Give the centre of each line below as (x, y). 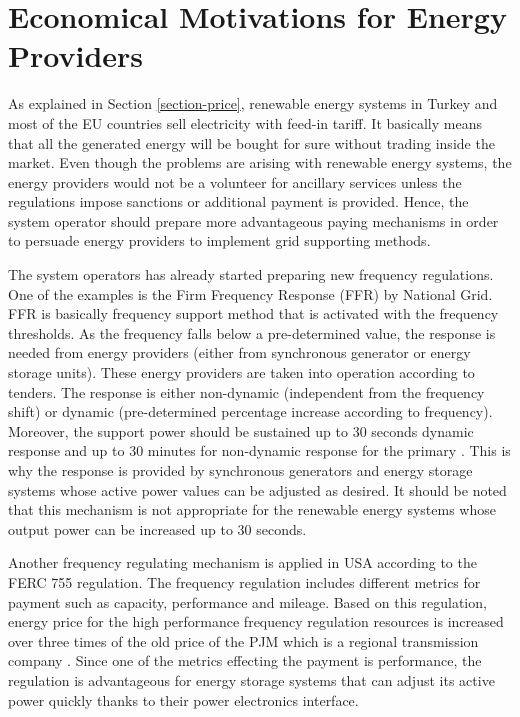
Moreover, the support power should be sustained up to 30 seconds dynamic (241, 430)
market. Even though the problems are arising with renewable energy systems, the (260, 162)
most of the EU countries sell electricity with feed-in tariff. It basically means (245, 122)
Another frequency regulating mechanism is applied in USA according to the (242, 562)
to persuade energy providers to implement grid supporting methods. (219, 240)
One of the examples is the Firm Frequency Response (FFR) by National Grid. (250, 293)
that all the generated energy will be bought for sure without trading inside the (251, 142)
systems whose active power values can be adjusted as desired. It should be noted (257, 489)
